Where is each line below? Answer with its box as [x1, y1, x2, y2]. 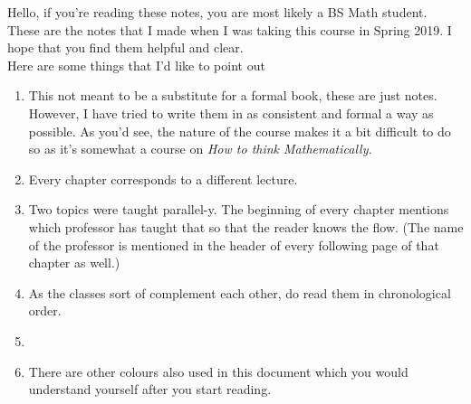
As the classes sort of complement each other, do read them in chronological [28, 283, 451, 302]
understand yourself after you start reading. [28, 380, 272, 399]
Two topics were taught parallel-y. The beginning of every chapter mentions [28, 200, 449, 219]
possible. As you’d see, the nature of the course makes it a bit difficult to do [28, 121, 451, 140]
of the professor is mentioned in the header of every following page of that [28, 235, 439, 254]
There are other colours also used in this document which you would [28, 362, 409, 381]
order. [28, 301, 62, 320]
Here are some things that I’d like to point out [7, 55, 265, 74]
